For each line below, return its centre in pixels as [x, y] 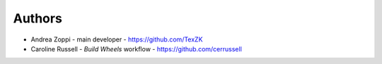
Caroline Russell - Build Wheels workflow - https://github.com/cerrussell [136, 49]
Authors [38, 18]
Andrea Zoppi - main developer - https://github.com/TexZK [117, 39]
